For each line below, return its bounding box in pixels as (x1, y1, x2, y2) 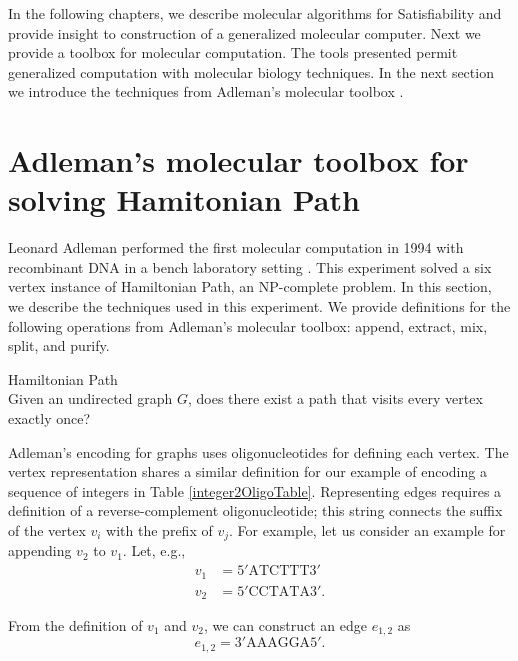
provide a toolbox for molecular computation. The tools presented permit (8, 42, 458, 63)
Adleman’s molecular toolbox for (8, 140, 469, 181)
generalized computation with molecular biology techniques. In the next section (8, 61, 494, 82)
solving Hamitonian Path (8, 179, 360, 220)
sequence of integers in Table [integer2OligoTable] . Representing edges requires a (8, 480, 502, 501)
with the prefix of (106, 520, 213, 540)
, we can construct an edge (203, 615, 367, 636)
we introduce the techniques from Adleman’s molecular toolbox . (8, 81, 404, 102)
